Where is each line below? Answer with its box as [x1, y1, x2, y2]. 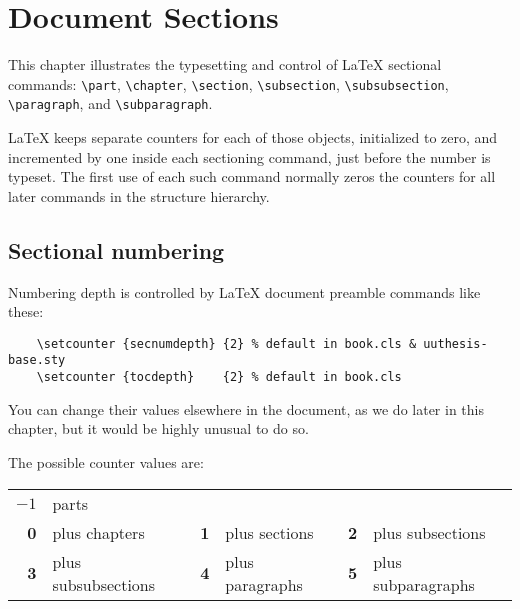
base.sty [8, 353, 66, 368]
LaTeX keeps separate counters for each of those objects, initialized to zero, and [8, 127, 498, 148]
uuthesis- [423, 336, 488, 351]
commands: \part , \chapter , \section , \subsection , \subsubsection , [8, 73, 449, 94]
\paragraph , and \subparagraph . [8, 93, 213, 114]
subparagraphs [373, 572, 475, 596]
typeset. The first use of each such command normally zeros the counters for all [8, 166, 496, 187]
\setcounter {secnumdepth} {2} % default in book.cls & [36, 336, 417, 351]
